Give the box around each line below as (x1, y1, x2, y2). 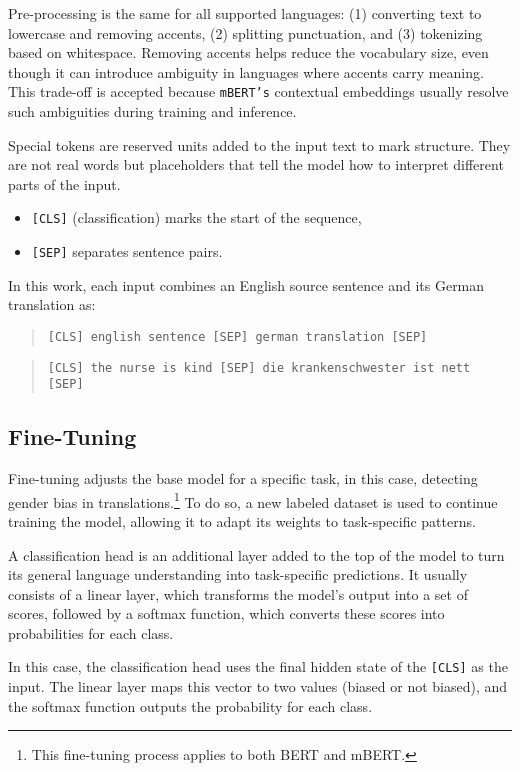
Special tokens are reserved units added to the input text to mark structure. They (8, 134, 511, 155)
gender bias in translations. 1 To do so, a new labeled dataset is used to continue (8, 488, 498, 512)
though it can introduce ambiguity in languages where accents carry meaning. (8, 61, 484, 82)
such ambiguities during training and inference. (8, 101, 297, 122)
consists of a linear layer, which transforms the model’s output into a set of (8, 583, 468, 604)
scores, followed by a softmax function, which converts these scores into (8, 603, 445, 624)
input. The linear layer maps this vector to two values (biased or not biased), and (8, 676, 508, 697)
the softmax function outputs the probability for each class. (8, 695, 373, 716)
